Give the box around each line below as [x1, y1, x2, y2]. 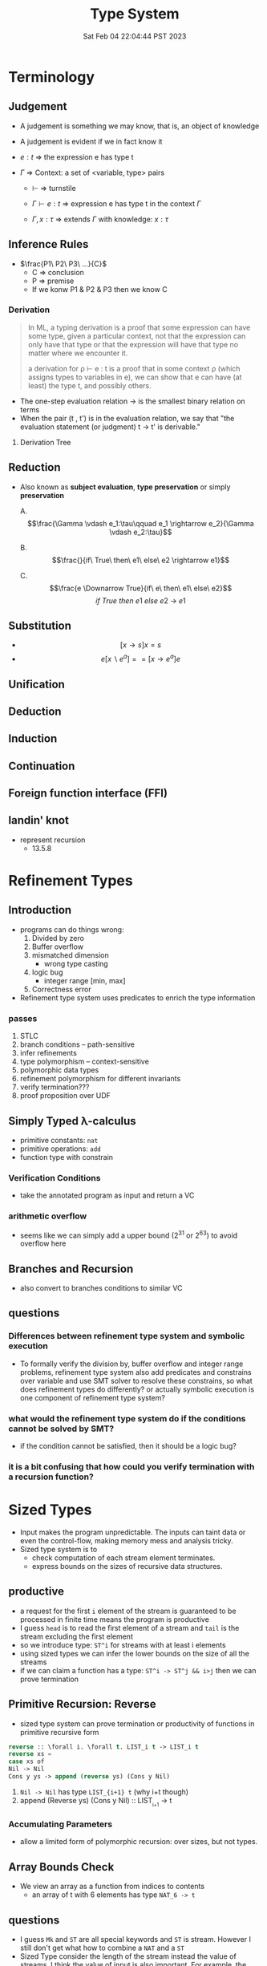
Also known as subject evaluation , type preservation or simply [19, 482, 231, 492]
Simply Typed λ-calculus [8, 1114, 136, 1128]
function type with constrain [19, 1153, 114, 1162]
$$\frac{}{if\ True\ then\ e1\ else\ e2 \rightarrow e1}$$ [51, 555, 230, 565]
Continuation [8, 759, 75, 772]
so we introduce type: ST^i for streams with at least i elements [19, 1640, 226, 1649]
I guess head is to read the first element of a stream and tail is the [19, 1623, 240, 1632]
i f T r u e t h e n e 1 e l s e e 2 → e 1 [95, 595, 186, 606]
